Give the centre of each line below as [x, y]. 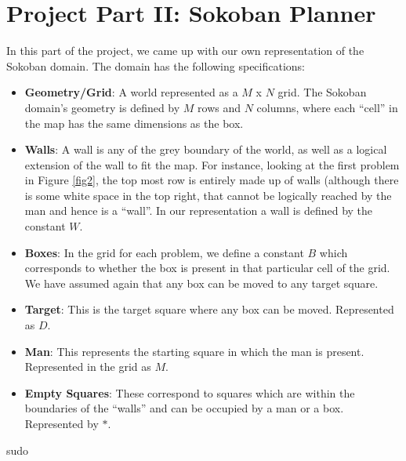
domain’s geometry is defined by [102, 107]
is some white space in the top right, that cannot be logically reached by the [208, 195]
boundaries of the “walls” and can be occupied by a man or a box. [184, 408]
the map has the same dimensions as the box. [134, 123]
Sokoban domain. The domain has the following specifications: [156, 65]
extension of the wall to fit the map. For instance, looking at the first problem [212, 164]
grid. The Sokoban [322, 92]
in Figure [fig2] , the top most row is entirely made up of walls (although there [212, 180]
